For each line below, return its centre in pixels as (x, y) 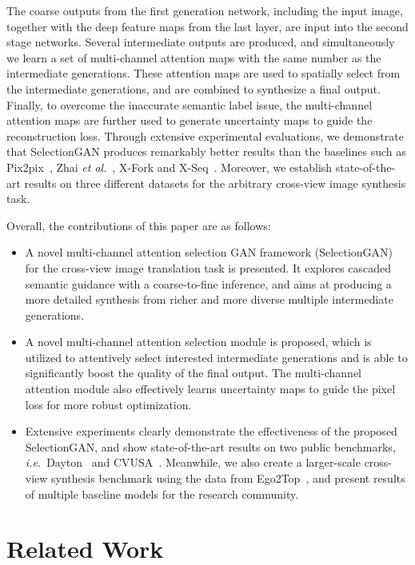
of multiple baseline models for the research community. (162, 493)
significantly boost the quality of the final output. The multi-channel (194, 373)
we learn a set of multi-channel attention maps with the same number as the (194, 57)
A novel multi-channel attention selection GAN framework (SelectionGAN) (209, 252)
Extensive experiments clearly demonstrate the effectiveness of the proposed (211, 431)
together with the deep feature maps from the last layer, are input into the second (207, 26)
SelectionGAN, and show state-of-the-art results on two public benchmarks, (210, 446)
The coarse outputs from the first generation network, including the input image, (205, 10)
